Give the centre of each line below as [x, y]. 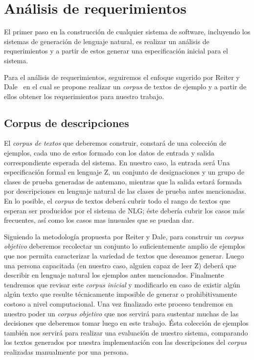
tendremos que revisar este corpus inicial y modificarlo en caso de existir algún [122, 284]
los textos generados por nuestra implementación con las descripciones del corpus [126, 342]
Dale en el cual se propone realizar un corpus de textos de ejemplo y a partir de [125, 87]
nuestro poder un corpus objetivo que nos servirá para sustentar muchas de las [121, 313]
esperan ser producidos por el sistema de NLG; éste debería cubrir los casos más [124, 210]
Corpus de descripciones [67, 122]
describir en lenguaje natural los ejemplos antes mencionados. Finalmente [114, 275]
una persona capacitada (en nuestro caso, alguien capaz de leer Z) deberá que [120, 265]
